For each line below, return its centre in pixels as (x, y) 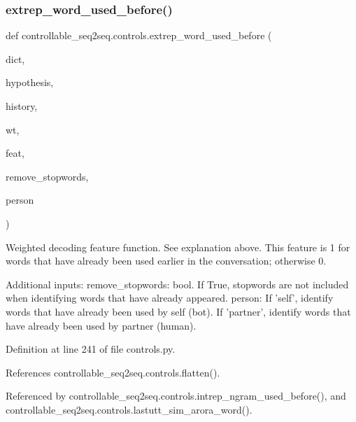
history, (22, 106)
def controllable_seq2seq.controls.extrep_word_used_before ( (139, 35)
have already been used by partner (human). (101, 325)
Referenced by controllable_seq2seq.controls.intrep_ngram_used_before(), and (176, 396)
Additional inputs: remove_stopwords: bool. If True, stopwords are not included (177, 284)
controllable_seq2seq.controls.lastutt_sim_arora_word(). (129, 409)
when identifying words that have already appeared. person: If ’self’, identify (170, 298)
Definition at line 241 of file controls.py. (91, 349)
